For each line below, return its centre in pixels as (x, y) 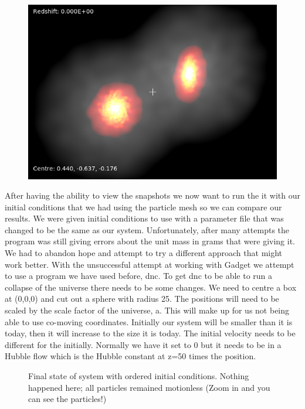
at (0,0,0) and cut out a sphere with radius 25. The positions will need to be (142, 299)
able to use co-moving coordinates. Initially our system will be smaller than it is (149, 321)
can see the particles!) (67, 399)
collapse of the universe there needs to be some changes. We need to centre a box (151, 287)
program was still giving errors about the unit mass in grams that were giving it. (150, 241)
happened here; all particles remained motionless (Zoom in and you (149, 387)
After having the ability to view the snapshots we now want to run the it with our (152, 195)
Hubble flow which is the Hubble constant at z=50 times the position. (131, 356)
